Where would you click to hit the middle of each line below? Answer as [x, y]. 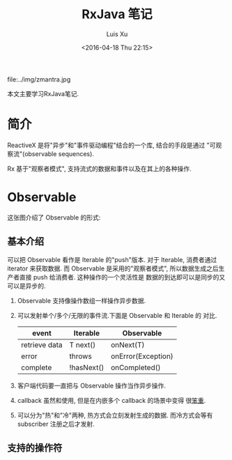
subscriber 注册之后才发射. [56, 424]
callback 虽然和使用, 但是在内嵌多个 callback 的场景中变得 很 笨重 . [111, 400]
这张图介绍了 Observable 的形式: [54, 217]
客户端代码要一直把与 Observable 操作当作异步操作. [91, 385]
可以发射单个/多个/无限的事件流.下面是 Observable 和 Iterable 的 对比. [117, 315]
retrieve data [41, 344]
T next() [83, 344]
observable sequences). [59, 153]
